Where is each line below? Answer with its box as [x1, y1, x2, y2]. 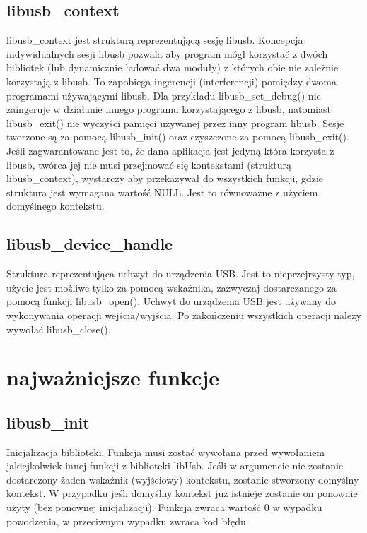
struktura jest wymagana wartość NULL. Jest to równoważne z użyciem [6, 184, 318, 199]
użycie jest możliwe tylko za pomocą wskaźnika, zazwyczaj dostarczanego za [6, 280, 337, 294]
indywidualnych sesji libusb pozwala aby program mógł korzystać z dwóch [6, 46, 328, 61]
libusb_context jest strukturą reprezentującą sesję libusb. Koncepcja [6, 32, 303, 47]
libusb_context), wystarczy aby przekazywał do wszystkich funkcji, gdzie [6, 171, 324, 186]
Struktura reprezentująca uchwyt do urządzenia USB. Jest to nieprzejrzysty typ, [6, 266, 355, 281]
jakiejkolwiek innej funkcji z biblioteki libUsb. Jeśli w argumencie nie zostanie [6, 458, 344, 473]
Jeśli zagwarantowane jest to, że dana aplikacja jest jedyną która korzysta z [6, 143, 334, 157]
